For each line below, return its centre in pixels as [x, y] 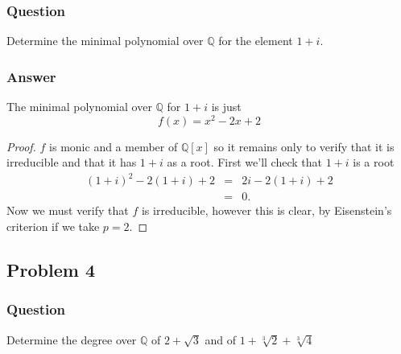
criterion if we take [53, 226]
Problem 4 [51, 270]
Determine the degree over [72, 339]
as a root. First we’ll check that [244, 162]
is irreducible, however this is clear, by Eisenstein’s [267, 210]
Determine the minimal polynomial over [105, 41]
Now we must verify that [68, 210]
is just [226, 107]
